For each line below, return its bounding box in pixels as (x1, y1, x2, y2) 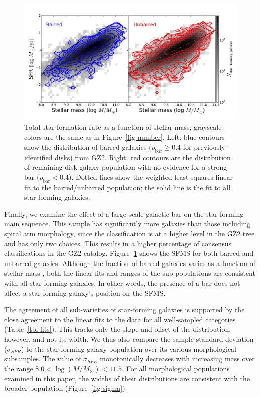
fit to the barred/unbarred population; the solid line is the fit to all (24, 182, 231, 192)
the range (4, 363, 33, 373)
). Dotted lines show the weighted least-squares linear (68, 171, 233, 182)
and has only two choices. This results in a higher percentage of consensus (4, 238, 231, 248)
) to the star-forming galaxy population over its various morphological (21, 343, 237, 354)
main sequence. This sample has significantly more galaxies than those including (4, 218, 251, 229)
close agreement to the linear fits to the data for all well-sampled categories (4, 314, 236, 324)
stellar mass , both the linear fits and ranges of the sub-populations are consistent (4, 268, 255, 278)
